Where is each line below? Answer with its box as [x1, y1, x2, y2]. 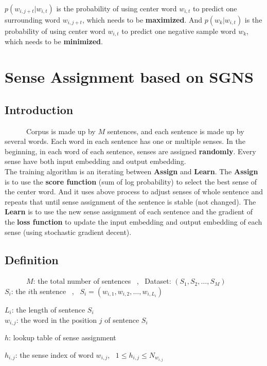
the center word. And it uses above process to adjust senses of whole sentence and [5, 186, 263, 197]
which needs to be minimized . [5, 36, 103, 47]
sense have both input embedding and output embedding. [5, 156, 186, 167]
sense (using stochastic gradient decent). [5, 226, 132, 237]
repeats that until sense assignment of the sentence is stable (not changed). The [5, 196, 256, 207]
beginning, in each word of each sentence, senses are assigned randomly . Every [5, 145, 256, 156]
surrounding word [5, 14, 60, 25]
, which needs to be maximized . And [82, 14, 203, 25]
